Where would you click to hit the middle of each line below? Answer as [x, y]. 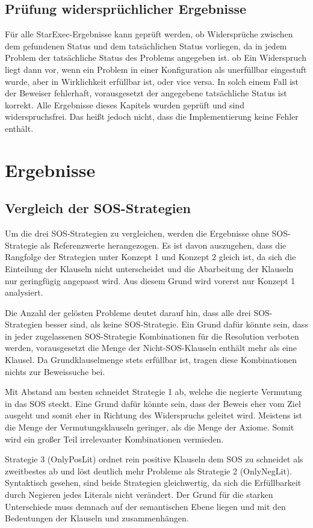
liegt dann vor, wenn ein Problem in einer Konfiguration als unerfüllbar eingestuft [156, 69]
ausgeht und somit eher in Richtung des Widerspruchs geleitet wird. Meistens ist [154, 415]
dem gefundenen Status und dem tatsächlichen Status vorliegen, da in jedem [146, 45]
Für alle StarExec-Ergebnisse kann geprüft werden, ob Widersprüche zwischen [149, 34]
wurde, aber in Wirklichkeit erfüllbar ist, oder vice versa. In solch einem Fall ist [152, 81]
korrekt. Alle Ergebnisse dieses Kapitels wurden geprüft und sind [125, 104]
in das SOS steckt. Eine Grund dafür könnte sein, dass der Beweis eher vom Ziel [153, 403]
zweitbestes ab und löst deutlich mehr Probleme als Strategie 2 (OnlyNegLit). [149, 471]
